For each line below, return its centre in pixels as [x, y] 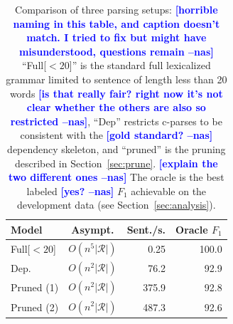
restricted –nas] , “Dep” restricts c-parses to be [116, 121]
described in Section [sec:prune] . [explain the [116, 163]
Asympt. [93, 229]
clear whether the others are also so [116, 107]
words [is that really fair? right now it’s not [116, 93]
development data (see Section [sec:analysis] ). [116, 205]
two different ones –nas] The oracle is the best [116, 177]
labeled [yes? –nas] [70, 190]
